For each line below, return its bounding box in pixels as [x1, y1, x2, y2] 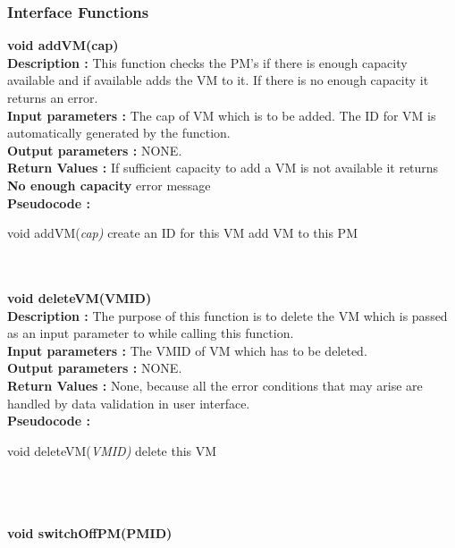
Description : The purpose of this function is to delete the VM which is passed [7, 306, 448, 325]
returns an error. [7, 89, 98, 106]
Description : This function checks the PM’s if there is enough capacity [7, 53, 408, 72]
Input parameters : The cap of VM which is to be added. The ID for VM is [7, 105, 436, 124]
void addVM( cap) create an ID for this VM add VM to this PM [7, 223, 358, 242]
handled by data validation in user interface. [7, 393, 250, 412]
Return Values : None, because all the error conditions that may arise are [7, 375, 423, 394]
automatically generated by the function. [7, 123, 231, 142]
